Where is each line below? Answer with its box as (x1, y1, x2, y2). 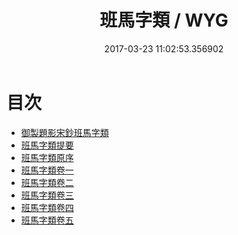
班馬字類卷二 (20, 176, 74, 188)
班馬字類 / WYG (99, 9, 229, 32)
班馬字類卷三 (20, 189, 74, 201)
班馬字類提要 (20, 139, 74, 151)
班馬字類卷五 (20, 214, 74, 226)
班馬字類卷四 (20, 201, 74, 213)
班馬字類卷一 (20, 164, 74, 176)
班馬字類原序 (20, 151, 74, 163)
